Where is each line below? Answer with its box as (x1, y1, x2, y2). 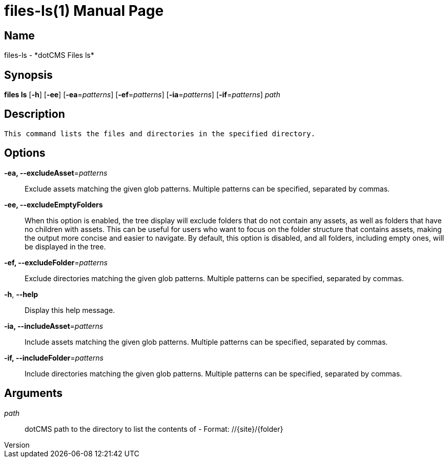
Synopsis (4, 68, 53, 81)
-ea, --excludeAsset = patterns (4, 168, 108, 177)
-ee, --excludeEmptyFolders (4, 200, 103, 209)
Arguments (4, 387, 63, 400)
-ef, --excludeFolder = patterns (4, 258, 108, 267)
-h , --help (4, 289, 38, 299)
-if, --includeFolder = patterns (4, 353, 104, 362)
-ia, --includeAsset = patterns (4, 321, 104, 330)
